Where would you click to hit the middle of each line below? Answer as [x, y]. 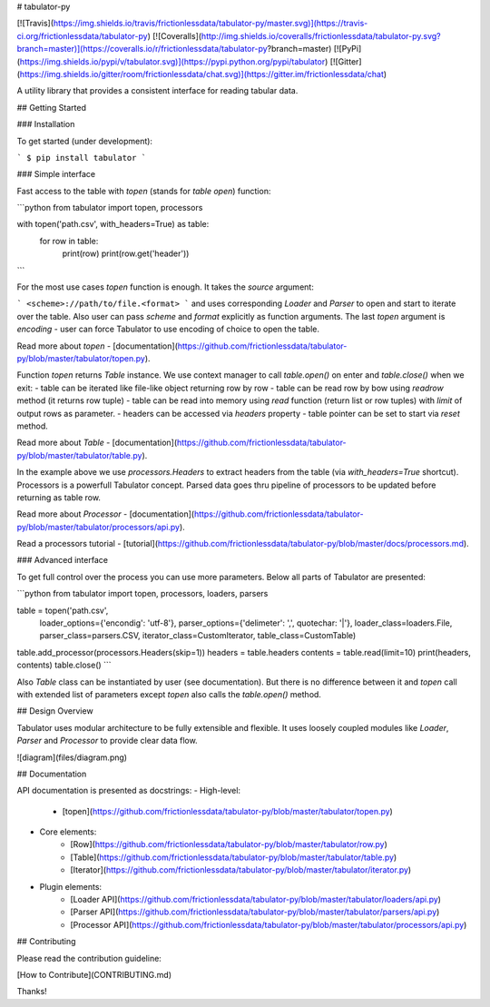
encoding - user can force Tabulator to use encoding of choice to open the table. [168, 329]
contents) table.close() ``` [64, 665]
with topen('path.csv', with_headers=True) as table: [113, 224]
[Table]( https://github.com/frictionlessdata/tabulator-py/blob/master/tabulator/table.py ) [234, 857]
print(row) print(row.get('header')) [126, 253]
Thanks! [32, 992]
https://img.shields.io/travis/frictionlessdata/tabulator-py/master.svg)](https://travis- [211, 24]
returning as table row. [59, 497]
